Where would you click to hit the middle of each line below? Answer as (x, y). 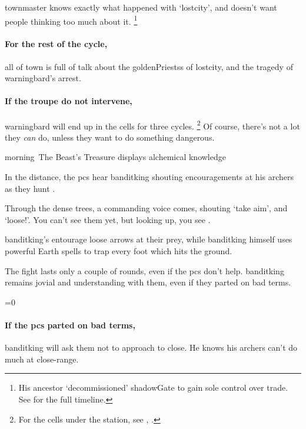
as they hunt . (30, 188)
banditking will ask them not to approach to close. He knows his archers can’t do (151, 347)
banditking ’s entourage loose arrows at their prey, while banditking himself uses (149, 239)
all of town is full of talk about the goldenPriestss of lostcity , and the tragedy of (149, 66)
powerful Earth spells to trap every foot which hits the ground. (119, 251)
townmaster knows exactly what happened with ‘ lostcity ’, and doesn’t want (141, 7)
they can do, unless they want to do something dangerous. (110, 137)
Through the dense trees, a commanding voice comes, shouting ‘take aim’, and (146, 208)
